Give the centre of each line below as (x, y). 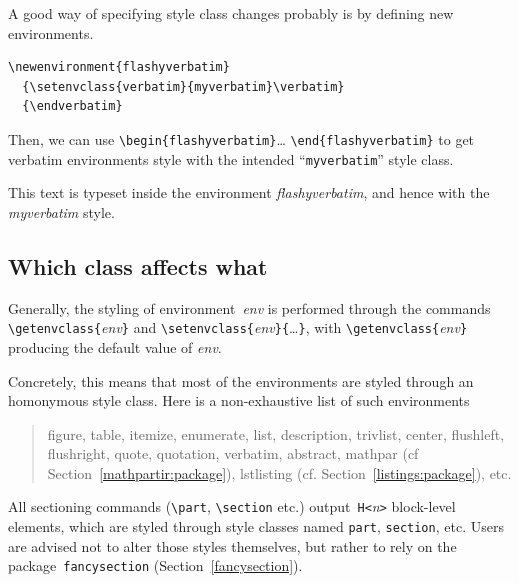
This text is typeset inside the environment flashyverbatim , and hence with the (249, 192)
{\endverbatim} (72, 106)
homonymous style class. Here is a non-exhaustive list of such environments (239, 400)
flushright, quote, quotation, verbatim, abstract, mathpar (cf (233, 453)
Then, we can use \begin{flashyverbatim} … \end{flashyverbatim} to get (241, 138)
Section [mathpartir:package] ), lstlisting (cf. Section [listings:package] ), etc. (279, 472)
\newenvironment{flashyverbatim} (119, 67)
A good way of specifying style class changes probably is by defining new (231, 13)
